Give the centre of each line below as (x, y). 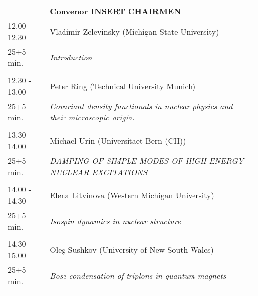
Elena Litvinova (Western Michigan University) (132, 195)
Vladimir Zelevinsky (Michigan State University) (134, 31)
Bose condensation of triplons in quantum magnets (138, 275)
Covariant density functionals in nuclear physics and (141, 106)
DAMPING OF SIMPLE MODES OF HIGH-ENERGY (147, 160)
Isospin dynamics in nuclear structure (115, 221)
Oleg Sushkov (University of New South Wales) (132, 249)
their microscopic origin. (92, 117)
